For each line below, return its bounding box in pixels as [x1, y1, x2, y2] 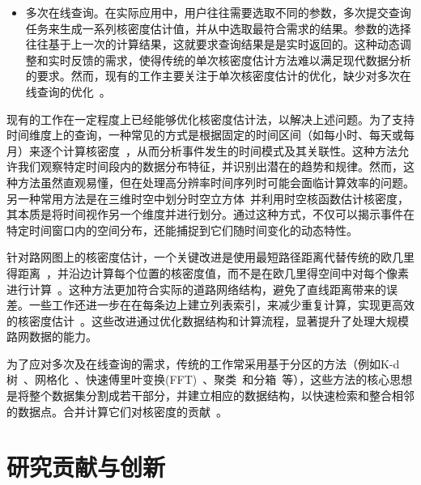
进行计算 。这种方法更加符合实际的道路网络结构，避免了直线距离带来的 [6, 280, 386, 297]
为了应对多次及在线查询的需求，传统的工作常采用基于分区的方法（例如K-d [6, 355, 400, 372]
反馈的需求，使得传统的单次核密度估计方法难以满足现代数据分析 [70, 51, 411, 68]
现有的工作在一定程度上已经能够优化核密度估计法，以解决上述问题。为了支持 [6, 110, 415, 127]
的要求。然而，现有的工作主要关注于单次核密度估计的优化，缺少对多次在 [25, 67, 411, 84]
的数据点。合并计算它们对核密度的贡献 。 [6, 402, 228, 419]
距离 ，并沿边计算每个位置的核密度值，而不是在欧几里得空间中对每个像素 [17, 264, 409, 281]
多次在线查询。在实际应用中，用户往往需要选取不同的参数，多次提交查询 [25, 4, 411, 20]
